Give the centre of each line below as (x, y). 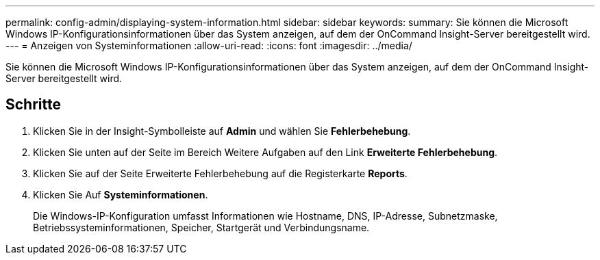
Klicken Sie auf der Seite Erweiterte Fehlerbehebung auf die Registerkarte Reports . (220, 173)
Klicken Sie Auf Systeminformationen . (121, 194)
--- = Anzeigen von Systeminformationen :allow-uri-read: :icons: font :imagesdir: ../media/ (209, 45)
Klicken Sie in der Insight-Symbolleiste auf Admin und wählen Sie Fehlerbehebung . (222, 131)
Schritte (33, 105)
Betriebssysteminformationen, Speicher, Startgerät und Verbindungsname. (201, 227)
